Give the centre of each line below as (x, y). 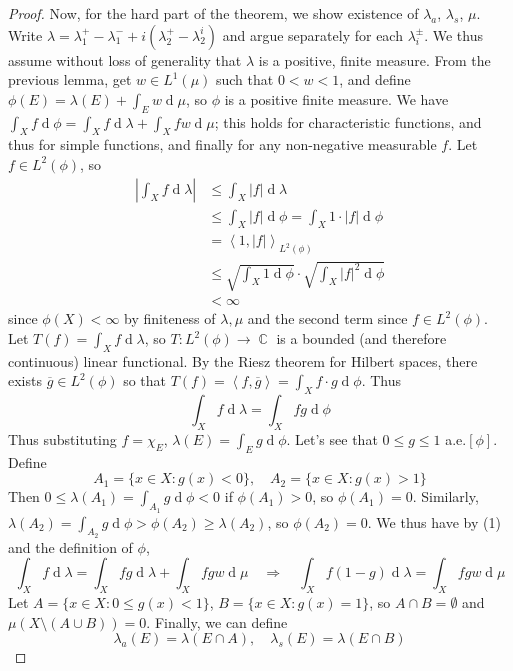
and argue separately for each (312, 34)
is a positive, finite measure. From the (374, 59)
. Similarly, (445, 496)
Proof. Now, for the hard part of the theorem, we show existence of (213, 13)
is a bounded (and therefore (361, 338)
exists (25, 380)
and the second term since (327, 318)
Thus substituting (62, 439)
